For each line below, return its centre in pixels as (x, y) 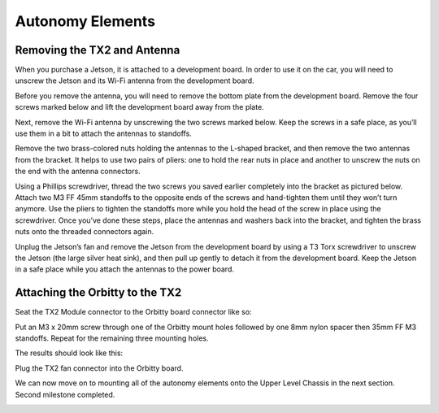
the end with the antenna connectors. (78, 172)
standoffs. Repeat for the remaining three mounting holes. (112, 338)
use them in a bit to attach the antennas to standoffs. (104, 133)
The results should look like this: (69, 353)
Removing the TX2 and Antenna (98, 50)
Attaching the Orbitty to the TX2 (98, 293)
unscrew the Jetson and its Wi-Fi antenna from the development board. (135, 80)
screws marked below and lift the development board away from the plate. (139, 107)
